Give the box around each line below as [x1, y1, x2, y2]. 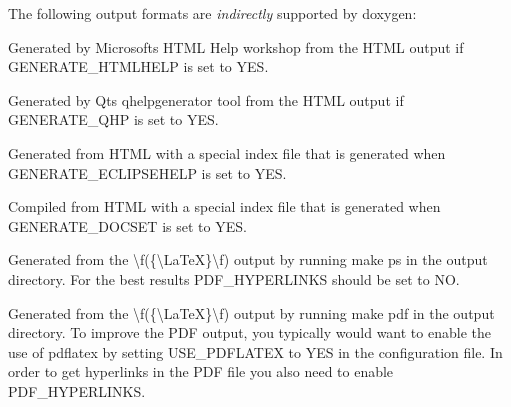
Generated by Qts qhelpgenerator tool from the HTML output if [8, 89, 404, 110]
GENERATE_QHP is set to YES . [8, 109, 219, 130]
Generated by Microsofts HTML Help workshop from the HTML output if [8, 36, 464, 57]
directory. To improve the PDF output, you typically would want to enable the [8, 322, 491, 343]
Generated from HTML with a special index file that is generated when [8, 142, 446, 163]
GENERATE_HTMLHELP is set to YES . [8, 56, 269, 77]
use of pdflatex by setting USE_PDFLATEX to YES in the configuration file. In [8, 341, 503, 362]
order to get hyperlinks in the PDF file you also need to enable [8, 361, 394, 382]
